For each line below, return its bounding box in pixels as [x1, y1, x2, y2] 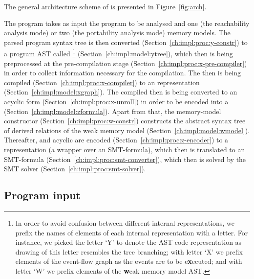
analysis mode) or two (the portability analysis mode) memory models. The [4, 27, 231, 38]
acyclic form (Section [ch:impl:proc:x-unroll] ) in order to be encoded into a [4, 96, 229, 106]
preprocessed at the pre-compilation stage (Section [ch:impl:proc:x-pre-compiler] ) [4, 58, 247, 68]
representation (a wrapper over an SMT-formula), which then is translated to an [4, 144, 245, 154]
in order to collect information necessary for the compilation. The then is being [4, 68, 241, 78]
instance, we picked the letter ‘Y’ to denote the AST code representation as [15, 237, 242, 247]
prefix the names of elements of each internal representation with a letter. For [15, 227, 248, 237]
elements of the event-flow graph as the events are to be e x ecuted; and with [15, 256, 242, 266]
